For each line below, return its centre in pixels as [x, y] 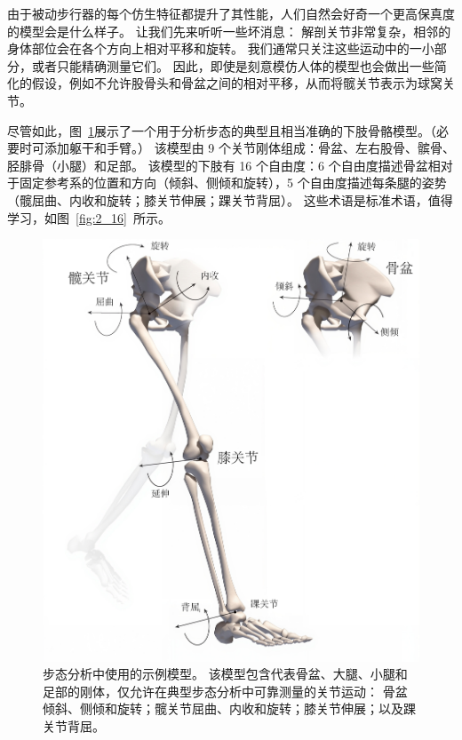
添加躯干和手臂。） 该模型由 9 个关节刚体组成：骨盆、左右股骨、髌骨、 [249, 148]
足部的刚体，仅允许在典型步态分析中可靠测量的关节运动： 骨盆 [225, 691]
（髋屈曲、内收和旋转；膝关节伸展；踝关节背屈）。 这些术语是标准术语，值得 [230, 199]
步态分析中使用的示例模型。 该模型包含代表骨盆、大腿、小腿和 [225, 674]
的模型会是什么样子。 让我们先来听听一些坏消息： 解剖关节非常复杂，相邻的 [229, 31]
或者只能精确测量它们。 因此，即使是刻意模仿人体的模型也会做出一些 [233, 65]
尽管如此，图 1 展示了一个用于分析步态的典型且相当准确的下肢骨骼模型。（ [222, 130]
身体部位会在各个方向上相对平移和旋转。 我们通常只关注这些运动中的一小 [221, 48]
